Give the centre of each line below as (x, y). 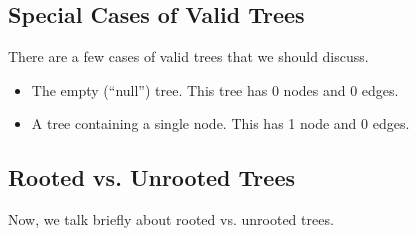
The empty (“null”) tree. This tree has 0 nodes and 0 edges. (215, 89)
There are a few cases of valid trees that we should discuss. (188, 56)
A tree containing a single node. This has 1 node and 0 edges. (220, 123)
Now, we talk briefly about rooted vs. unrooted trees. (171, 219)
